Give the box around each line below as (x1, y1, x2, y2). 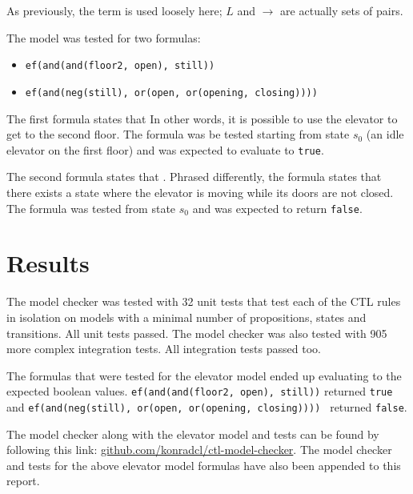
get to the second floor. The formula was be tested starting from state (6, 126, 350, 143)
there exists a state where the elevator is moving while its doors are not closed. (6, 183, 394, 200)
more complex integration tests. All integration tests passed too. (6, 340, 321, 357)
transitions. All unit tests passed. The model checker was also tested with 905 (6, 324, 387, 341)
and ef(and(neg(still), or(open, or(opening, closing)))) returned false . (6, 398, 407, 415)
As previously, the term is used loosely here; (6, 2, 223, 18)
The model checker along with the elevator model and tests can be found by (6, 425, 379, 442)
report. (6, 472, 40, 489)
